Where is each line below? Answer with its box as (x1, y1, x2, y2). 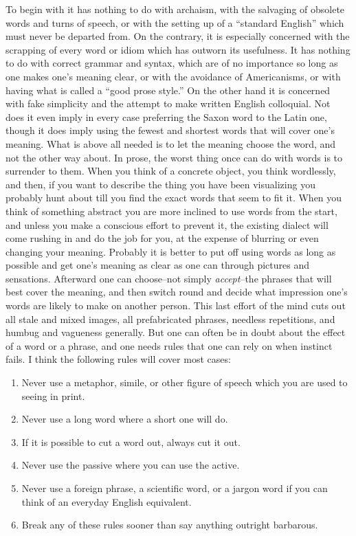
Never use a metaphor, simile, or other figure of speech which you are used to (21, 375, 348, 390)
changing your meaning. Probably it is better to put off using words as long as (5, 244, 336, 258)
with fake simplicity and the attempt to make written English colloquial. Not (5, 96, 331, 111)
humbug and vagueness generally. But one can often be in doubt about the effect (5, 325, 346, 339)
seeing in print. (21, 388, 85, 403)
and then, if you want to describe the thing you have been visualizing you (5, 177, 315, 191)
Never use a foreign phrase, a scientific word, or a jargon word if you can (21, 481, 328, 495)
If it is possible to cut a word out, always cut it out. (21, 434, 241, 449)
